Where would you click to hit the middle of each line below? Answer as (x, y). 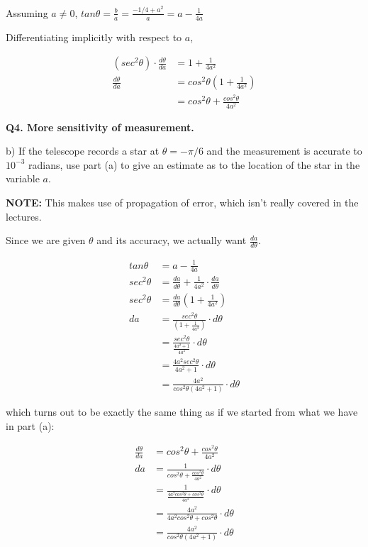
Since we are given (46, 240)
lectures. (24, 216)
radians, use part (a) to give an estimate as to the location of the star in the (194, 164)
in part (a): (30, 425)
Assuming (27, 12)
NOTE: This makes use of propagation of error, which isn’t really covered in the (182, 202)
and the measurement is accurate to (284, 151)
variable (23, 178)
